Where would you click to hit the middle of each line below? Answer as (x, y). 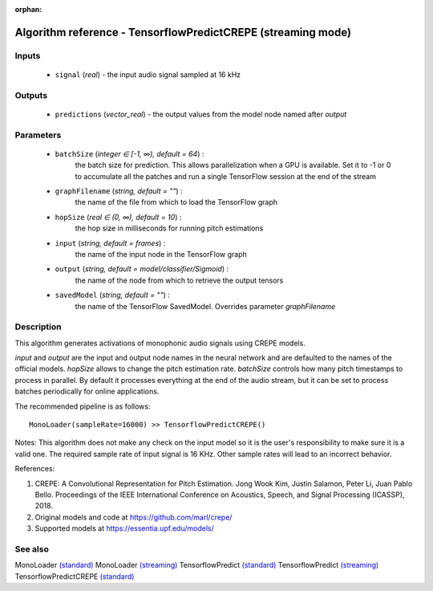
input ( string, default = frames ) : (110, 243)
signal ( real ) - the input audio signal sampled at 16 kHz (148, 74)
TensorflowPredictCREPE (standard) (75, 576)
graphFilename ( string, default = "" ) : (119, 191)
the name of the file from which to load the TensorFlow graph (176, 202)
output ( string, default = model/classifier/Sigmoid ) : (142, 269)
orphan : (28, 9)
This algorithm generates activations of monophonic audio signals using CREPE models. (160, 343)
